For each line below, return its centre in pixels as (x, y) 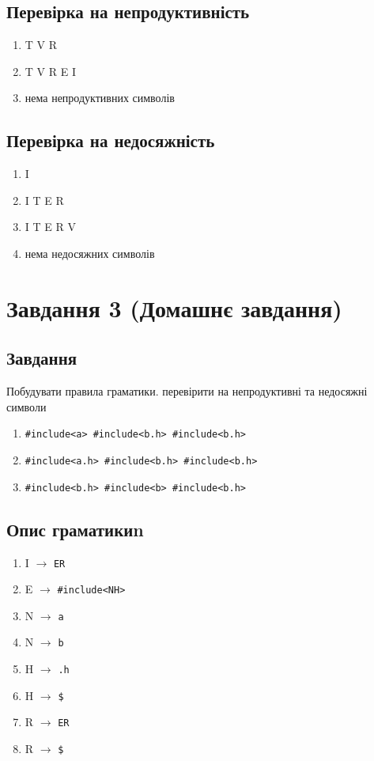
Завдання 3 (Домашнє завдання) (174, 307)
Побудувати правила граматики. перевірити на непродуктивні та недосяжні (187, 391)
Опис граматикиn (75, 529)
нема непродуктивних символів (100, 98)
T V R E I (50, 71)
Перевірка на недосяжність (111, 140)
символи (26, 406)
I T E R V (50, 227)
